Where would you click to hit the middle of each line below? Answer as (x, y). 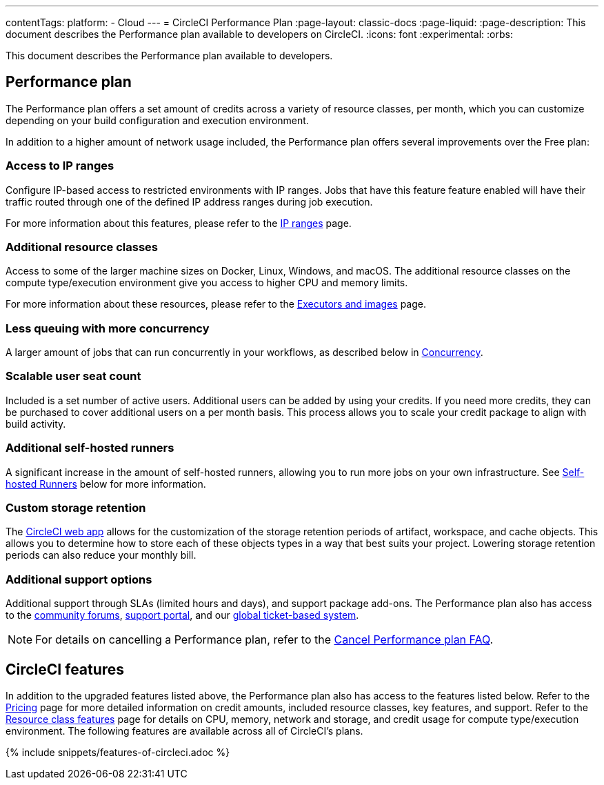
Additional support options (79, 579)
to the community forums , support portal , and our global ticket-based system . (182, 615)
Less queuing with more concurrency (108, 328)
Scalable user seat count (73, 376)
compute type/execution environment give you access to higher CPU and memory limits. (207, 283)
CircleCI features (65, 669)
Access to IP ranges (60, 166)
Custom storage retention (76, 507)
